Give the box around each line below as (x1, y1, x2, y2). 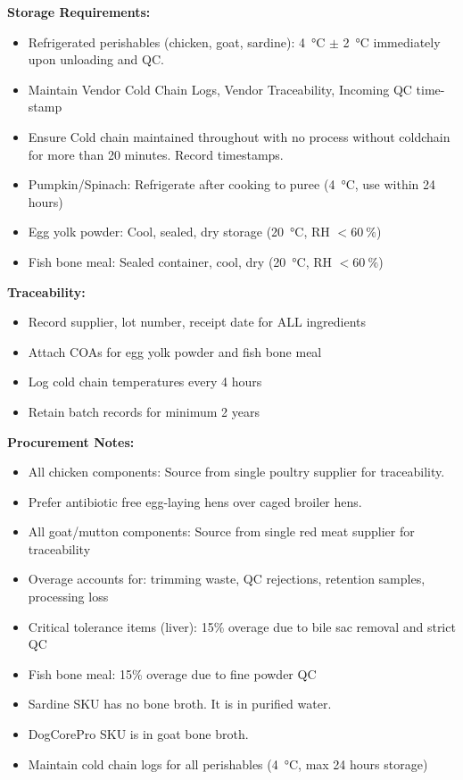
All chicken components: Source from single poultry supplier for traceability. (28, 462, 445, 481)
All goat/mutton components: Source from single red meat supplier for (28, 522, 415, 541)
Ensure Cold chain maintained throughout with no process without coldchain (28, 127, 451, 145)
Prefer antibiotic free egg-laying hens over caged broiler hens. (28, 492, 362, 510)
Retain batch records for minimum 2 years (28, 402, 260, 420)
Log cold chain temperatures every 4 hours (28, 372, 262, 391)
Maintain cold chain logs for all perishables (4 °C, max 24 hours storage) (28, 754, 428, 773)
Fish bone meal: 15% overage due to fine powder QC (28, 664, 317, 683)
